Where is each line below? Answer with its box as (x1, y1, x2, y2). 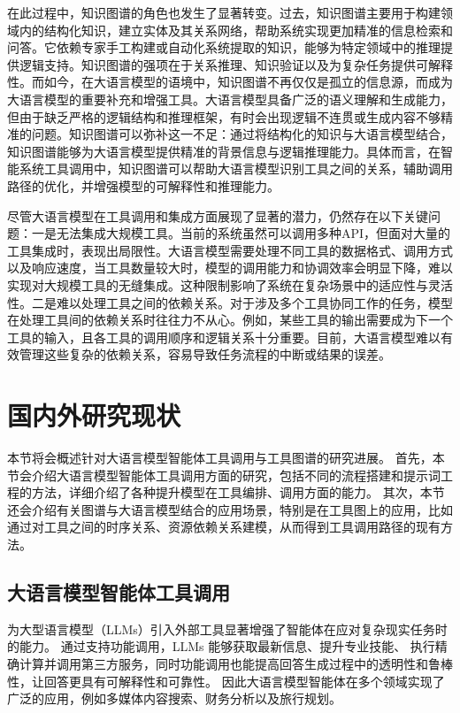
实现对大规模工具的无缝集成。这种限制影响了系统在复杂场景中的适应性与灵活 (7, 275, 453, 294)
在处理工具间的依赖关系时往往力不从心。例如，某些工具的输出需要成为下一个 (7, 310, 453, 329)
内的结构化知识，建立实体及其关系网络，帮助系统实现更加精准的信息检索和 (19, 20, 453, 39)
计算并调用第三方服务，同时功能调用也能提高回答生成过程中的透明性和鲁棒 (19, 654, 453, 672)
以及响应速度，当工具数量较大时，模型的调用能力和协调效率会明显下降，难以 (7, 258, 453, 277)
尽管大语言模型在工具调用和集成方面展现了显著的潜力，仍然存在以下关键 (7, 206, 428, 225)
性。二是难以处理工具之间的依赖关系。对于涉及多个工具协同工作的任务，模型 (7, 293, 453, 311)
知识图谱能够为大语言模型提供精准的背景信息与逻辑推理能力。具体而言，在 (7, 142, 441, 160)
